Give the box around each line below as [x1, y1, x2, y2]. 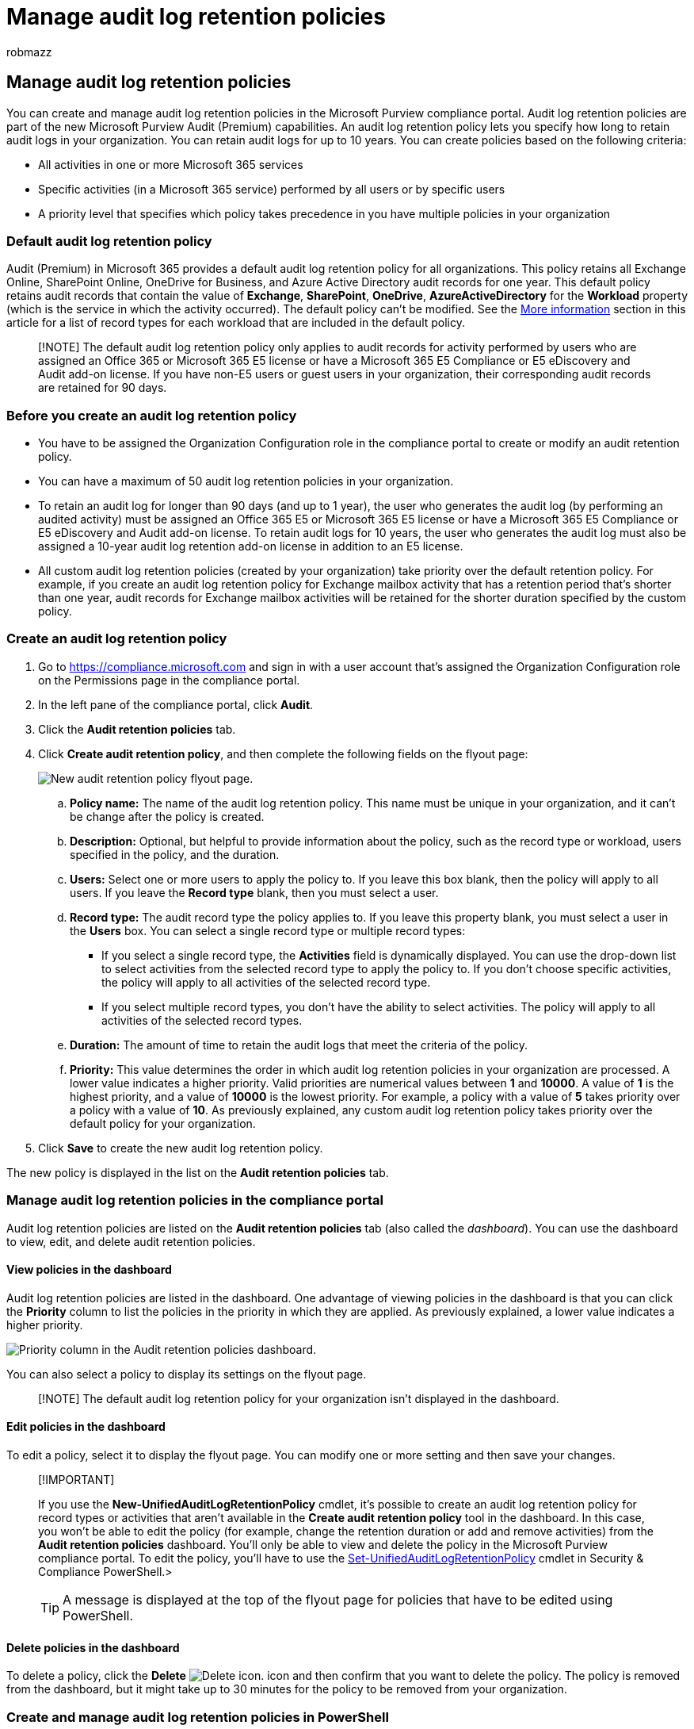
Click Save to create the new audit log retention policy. [38, 1141, 323, 1155]
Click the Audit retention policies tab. [38, 722, 236, 736]
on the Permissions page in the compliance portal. [38, 673, 300, 687]
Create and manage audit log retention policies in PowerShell [6, 1708, 389, 1725]
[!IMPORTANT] [38, 1473, 115, 1487]
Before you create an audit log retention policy [6, 407, 297, 424]
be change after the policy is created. [70, 809, 265, 823]
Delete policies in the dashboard [6, 1640, 180, 1654]
